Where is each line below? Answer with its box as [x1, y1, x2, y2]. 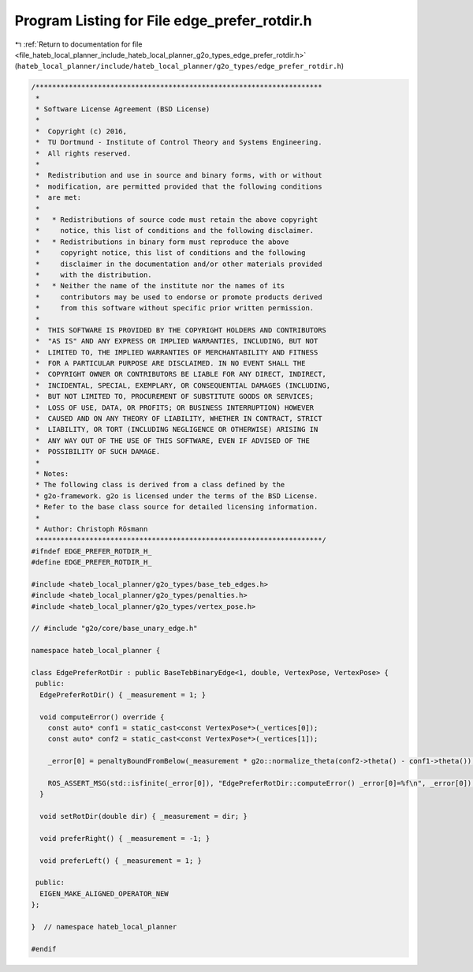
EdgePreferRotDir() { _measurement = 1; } [39, 690, 207, 699]
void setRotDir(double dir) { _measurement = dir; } [39, 812, 248, 821]
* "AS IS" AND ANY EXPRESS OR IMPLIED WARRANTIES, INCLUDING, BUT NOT [35, 336, 318, 346]
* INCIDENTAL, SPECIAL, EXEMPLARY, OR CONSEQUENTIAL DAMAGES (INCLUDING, [35, 381, 331, 390]
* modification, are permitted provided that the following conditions [35, 182, 322, 191]
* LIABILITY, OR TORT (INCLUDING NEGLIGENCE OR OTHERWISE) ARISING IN [35, 425, 318, 434]
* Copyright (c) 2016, [35, 126, 128, 136]
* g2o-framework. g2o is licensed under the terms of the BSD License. [35, 491, 318, 501]
